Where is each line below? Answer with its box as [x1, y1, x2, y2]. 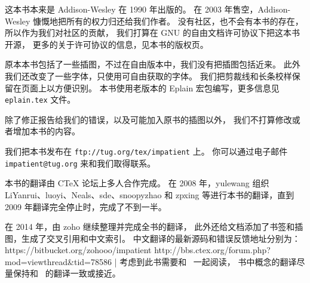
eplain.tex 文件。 [5, 93, 76, 106]
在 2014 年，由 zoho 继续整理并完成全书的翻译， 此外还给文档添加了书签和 [5, 220, 295, 233]
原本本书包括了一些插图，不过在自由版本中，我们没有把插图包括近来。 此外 [5, 58, 300, 70]
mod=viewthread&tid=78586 [5, 255, 112, 267]
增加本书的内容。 [13, 125, 80, 137]
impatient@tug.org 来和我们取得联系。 [5, 156, 156, 169]
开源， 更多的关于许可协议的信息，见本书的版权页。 [5, 38, 208, 50]
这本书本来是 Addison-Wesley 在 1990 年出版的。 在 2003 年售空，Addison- [5, 3, 291, 15]
